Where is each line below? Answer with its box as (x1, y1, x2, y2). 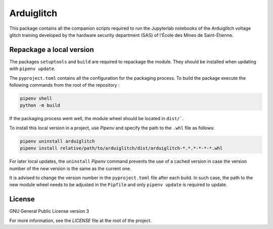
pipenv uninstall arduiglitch (20, 138, 95, 144)
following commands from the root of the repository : (9, 82, 120, 88)
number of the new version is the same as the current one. (9, 165, 131, 171)
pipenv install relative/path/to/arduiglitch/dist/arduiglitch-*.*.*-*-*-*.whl (20, 145, 223, 151)
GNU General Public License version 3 (9, 208, 89, 214)
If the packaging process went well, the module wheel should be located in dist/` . (9, 116, 184, 122)
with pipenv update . (9, 66, 56, 72)
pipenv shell (20, 96, 53, 101)
